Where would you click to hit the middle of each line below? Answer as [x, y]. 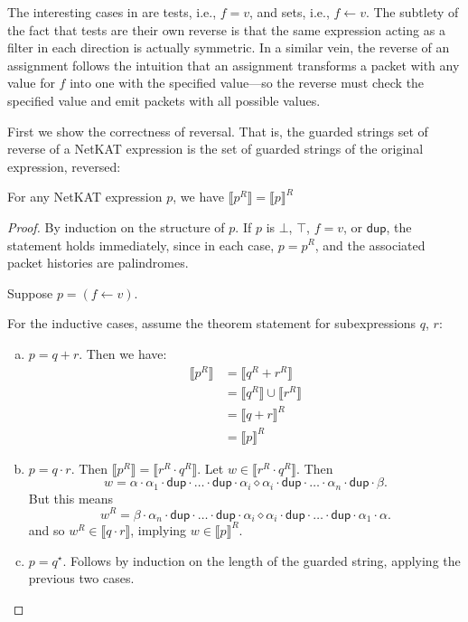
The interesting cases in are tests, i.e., [112, 12]
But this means [71, 498]
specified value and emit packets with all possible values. [164, 100]
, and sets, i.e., [290, 12]
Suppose [30, 292]
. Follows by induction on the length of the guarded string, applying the [262, 560]
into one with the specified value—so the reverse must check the [247, 83]
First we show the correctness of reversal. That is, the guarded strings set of [218, 131]
